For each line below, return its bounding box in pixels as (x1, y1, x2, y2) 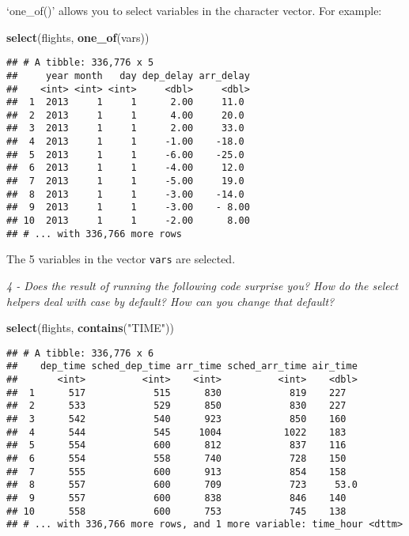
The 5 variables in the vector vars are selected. (6, 251, 236, 267)
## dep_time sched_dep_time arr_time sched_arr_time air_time (6, 360, 358, 372)
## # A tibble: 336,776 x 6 (6, 347, 154, 359)
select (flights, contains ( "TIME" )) (6, 319, 174, 336)
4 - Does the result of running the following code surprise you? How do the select (6, 277, 399, 294)
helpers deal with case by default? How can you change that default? (6, 293, 335, 309)
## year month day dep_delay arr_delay (6, 70, 250, 81)
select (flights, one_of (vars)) (6, 28, 150, 45)
